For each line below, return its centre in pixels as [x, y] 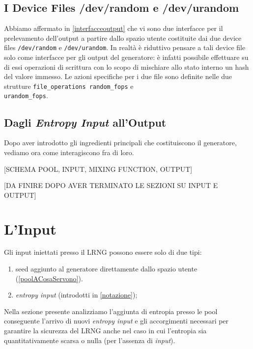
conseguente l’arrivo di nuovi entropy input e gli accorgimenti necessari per [116, 321]
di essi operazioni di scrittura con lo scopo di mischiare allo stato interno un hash [126, 67]
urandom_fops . [26, 95]
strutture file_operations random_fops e [69, 86]
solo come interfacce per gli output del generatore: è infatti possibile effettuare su [126, 57]
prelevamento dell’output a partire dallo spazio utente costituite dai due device [123, 38]
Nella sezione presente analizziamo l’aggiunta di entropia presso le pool [111, 311]
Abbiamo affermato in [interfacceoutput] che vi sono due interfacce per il [113, 28]
